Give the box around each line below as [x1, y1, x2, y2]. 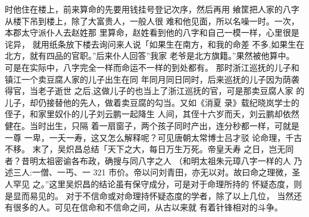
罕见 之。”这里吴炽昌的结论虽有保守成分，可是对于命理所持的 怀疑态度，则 [13, 177, 302, 190]
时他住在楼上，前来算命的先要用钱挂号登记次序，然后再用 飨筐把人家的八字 [5, 3, 299, 15]
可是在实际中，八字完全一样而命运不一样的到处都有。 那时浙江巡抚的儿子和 [5, 61, 299, 73]
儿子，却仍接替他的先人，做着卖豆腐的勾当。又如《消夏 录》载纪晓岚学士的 [5, 96, 299, 108]
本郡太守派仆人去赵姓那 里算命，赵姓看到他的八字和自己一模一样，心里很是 [5, 26, 299, 39]
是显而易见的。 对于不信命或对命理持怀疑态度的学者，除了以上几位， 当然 [5, 189, 294, 202]
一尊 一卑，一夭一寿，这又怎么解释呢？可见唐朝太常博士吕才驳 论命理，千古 [5, 131, 302, 143]
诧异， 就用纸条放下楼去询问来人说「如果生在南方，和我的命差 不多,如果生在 [5, 37, 305, 50]
